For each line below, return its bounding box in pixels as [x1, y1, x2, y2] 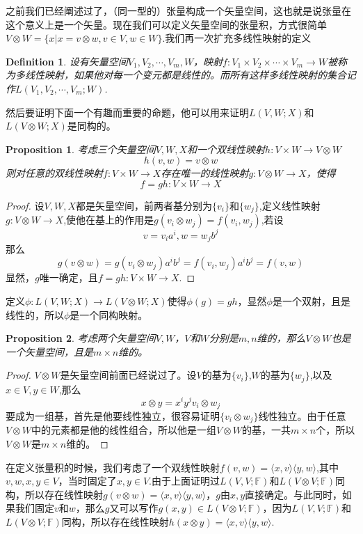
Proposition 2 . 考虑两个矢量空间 [6, 331, 156, 345]
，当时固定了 [58, 473, 117, 488]
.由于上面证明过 [149, 473, 220, 488]
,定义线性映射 [259, 198, 321, 212]
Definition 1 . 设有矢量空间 [6, 54, 128, 68]
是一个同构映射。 [70, 307, 148, 322]
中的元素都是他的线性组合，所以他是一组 [31, 423, 216, 437]
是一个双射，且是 [272, 294, 350, 308]
